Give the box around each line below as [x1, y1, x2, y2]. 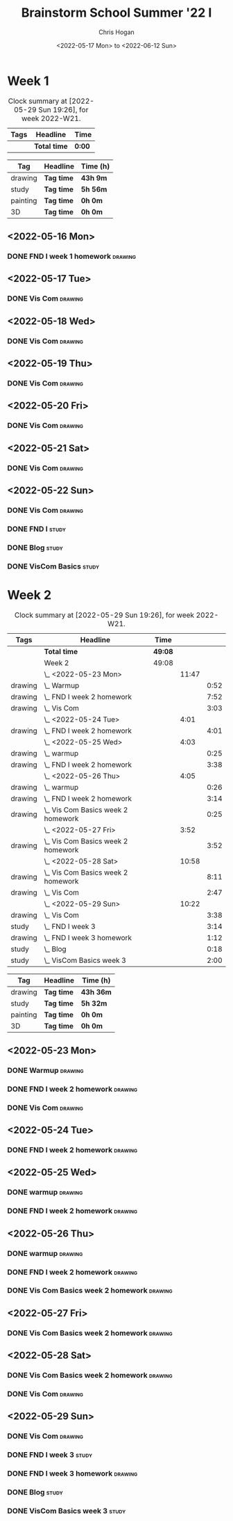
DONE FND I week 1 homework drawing [7, 252, 137, 261]
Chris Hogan [98, 28, 135, 36]
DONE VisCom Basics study [7, 562, 100, 571]
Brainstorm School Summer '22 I [21, 5, 212, 21]
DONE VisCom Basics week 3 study [7, 1506, 126, 1515]
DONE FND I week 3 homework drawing [7, 1469, 138, 1479]
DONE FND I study [7, 524, 66, 534]
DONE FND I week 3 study [7, 1450, 92, 1460]
